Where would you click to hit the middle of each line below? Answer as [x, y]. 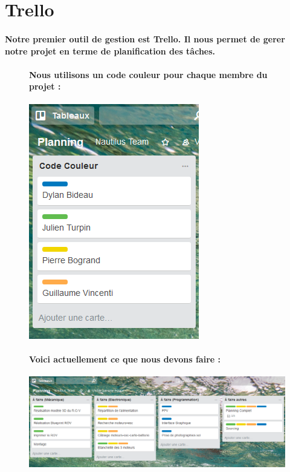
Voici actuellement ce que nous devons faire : [125, 359]
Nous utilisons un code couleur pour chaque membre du [148, 74]
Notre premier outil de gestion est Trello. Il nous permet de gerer [145, 38]
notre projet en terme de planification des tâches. [110, 51]
